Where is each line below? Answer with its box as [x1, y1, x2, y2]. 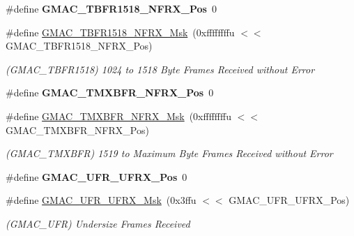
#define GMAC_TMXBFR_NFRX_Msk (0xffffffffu [6, 108, 231, 123]
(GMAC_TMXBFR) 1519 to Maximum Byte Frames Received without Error [6, 146, 333, 161]
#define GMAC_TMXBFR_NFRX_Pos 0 [6, 85, 214, 100]
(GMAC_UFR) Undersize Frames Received [6, 216, 190, 230]
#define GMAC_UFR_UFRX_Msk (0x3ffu [6, 193, 197, 207]
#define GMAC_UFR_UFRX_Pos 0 [6, 169, 187, 184]
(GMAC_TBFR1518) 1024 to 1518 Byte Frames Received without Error [6, 61, 315, 76]
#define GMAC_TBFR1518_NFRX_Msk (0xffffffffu [6, 24, 235, 39]
